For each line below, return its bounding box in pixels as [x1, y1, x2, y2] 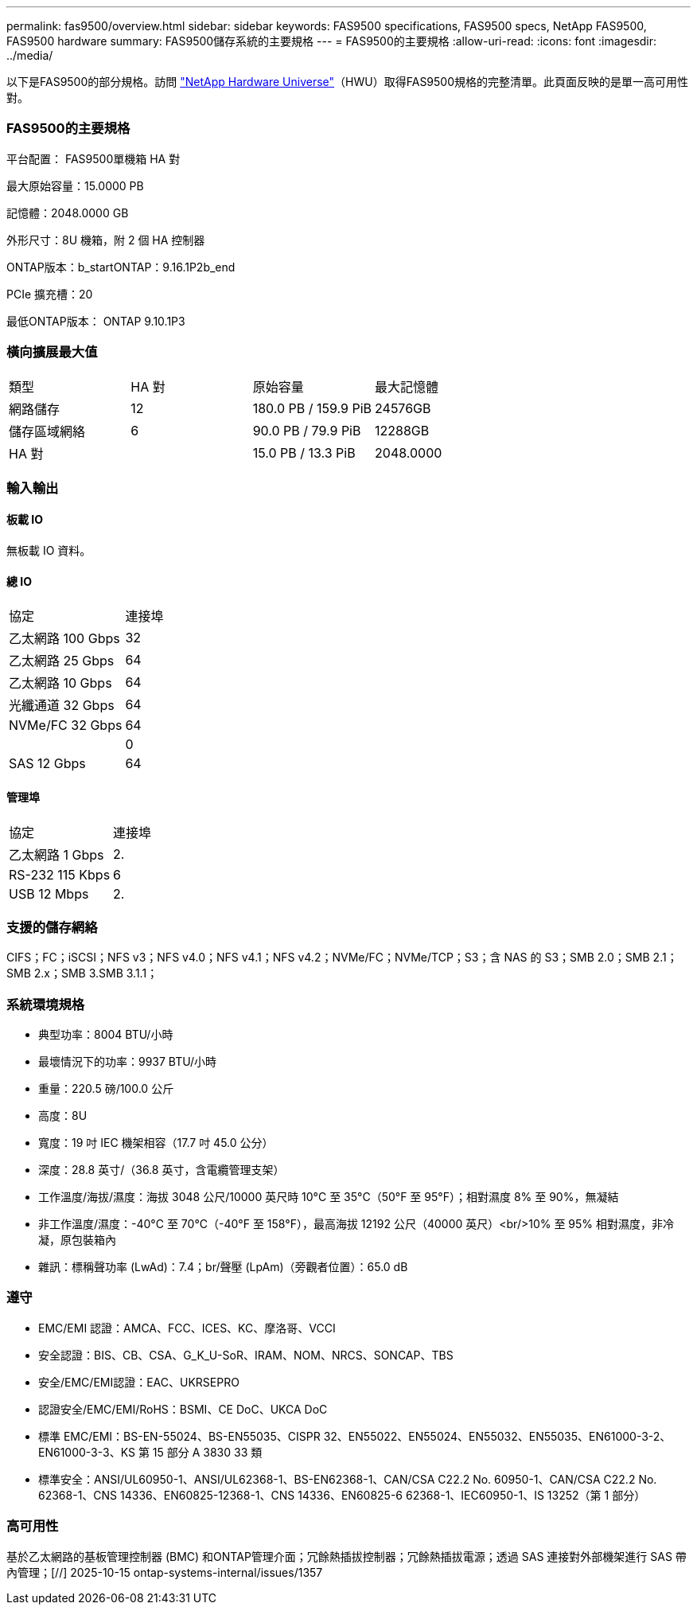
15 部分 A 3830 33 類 [152, 1445, 263, 1459]
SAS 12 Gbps [9, 755, 86, 772]
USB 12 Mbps [9, 885, 89, 902]
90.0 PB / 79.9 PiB [252, 422, 361, 439]
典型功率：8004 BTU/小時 [38, 1028, 173, 1042]
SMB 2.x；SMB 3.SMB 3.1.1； [6, 966, 158, 981]
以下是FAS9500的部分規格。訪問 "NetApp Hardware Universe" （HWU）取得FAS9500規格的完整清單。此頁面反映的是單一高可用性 [6, 75, 689, 88]
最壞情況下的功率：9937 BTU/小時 [38, 1055, 216, 1069]
